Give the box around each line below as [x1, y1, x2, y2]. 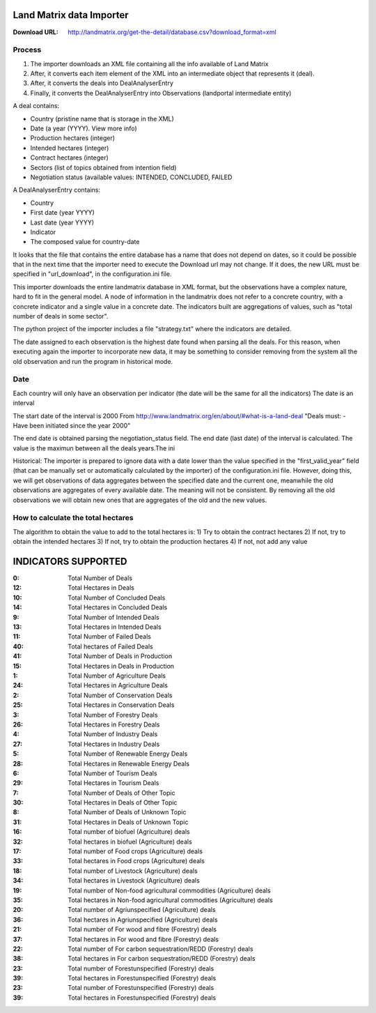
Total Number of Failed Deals [68, 632, 152, 641]
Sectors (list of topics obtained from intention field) [30, 163, 177, 172]
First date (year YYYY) [30, 208, 95, 217]
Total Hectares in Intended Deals [68, 623, 162, 631]
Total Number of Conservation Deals [68, 691, 173, 699]
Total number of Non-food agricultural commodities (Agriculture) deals [68, 886, 271, 894]
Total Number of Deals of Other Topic [68, 789, 175, 797]
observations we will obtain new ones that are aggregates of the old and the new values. [13, 496, 267, 504]
